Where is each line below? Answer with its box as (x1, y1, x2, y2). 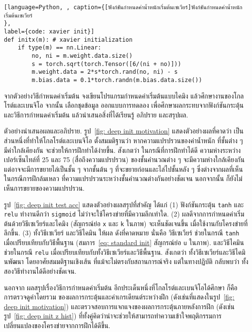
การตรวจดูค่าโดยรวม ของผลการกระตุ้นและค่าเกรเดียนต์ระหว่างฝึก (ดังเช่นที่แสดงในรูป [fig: (4, 292, 235, 302)
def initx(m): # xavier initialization (4, 36, 133, 43)
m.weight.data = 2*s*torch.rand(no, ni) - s (32, 68, 178, 76)
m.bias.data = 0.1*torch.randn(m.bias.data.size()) (32, 76, 202, 83)
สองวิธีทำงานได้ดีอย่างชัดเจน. (4, 266, 77, 276)
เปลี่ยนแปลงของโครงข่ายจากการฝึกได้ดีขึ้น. (4, 320, 111, 330)
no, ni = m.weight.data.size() (32, 52, 133, 59)
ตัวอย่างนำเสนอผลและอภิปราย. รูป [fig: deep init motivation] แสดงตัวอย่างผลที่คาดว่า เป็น (4, 126, 244, 136)
